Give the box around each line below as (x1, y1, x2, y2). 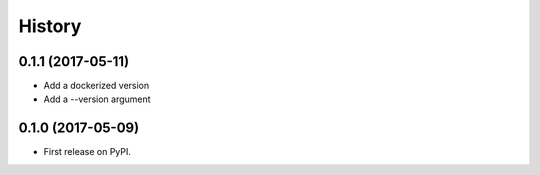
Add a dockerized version (43, 80, 150, 92)
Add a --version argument (43, 93, 151, 105)
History (18, 15, 82, 37)
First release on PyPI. (43, 146, 132, 158)
